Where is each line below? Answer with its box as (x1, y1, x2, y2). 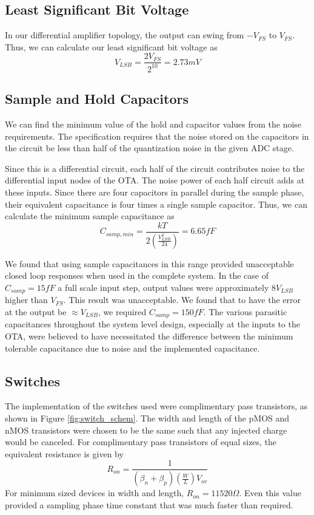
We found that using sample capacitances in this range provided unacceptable (5, 257, 294, 270)
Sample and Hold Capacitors (5, 89, 189, 108)
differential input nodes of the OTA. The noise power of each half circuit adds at (5, 174, 305, 186)
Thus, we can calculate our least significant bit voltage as (5, 40, 218, 53)
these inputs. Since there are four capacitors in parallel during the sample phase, (5, 185, 304, 198)
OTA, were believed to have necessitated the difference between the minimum (5, 329, 293, 342)
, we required (98, 305, 147, 318)
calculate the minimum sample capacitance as (5, 210, 175, 222)
